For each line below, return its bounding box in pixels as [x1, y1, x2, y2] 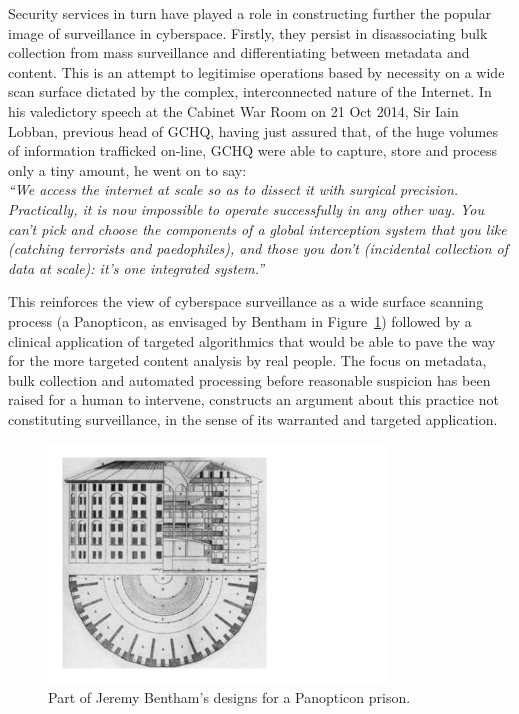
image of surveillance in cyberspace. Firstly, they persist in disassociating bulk [8, 22, 488, 43]
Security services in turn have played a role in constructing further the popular [8, 3, 492, 23]
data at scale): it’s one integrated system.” [8, 257, 265, 278]
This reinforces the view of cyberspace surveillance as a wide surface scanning [8, 291, 484, 312]
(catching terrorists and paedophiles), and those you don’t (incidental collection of [8, 238, 509, 259]
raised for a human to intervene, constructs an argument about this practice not [8, 389, 499, 410]
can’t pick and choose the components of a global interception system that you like [8, 218, 507, 239]
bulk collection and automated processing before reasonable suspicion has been [8, 369, 491, 390]
